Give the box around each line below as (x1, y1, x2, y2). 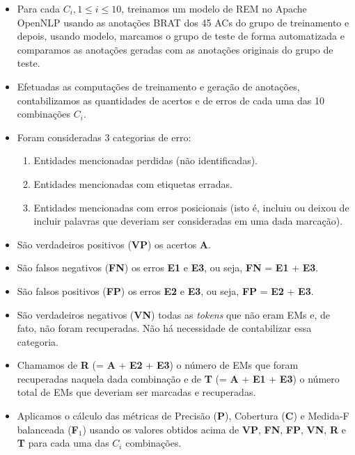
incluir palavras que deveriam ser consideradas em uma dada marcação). (33, 214, 343, 228)
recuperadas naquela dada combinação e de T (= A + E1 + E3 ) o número (17, 371, 340, 385)
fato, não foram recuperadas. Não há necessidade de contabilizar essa (17, 321, 312, 335)
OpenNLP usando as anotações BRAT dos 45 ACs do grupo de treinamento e (17, 15, 349, 29)
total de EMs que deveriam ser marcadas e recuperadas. (17, 385, 256, 399)
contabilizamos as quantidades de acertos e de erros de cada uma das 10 (17, 93, 324, 107)
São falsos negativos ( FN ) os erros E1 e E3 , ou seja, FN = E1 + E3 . (17, 260, 319, 275)
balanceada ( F (17, 422, 79, 436)
